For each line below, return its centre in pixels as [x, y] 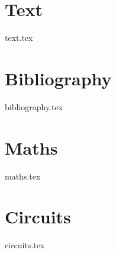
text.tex [19, 38]
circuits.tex [25, 245]
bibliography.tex [34, 106]
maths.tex [23, 176]
